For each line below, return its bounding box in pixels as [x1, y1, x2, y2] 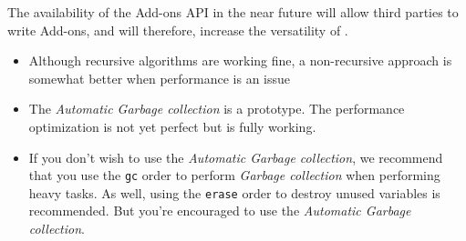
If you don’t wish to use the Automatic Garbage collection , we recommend [28, 147, 443, 166]
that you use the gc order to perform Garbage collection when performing [28, 166, 440, 185]
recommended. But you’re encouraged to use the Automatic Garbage [28, 201, 411, 220]
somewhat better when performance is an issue [28, 68, 291, 87]
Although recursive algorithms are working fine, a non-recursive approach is [28, 51, 452, 70]
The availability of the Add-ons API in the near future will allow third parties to [7, 3, 459, 21]
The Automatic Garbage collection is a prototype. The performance [28, 99, 405, 118]
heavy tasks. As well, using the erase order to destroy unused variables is [28, 183, 440, 202]
